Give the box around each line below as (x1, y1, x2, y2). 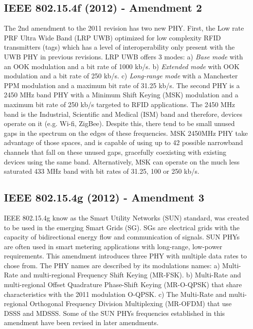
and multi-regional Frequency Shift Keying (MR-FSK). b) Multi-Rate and (20, 270, 241, 280)
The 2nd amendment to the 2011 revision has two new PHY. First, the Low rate (4, 23, 244, 33)
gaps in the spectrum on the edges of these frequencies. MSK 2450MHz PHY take (4, 128, 248, 138)
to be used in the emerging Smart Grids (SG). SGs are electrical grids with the (4, 222, 240, 232)
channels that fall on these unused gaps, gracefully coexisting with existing (4, 146, 227, 157)
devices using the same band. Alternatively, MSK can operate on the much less (4, 156, 240, 166)
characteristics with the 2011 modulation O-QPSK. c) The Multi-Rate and (4, 289, 227, 299)
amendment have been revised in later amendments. (4, 317, 159, 328)
